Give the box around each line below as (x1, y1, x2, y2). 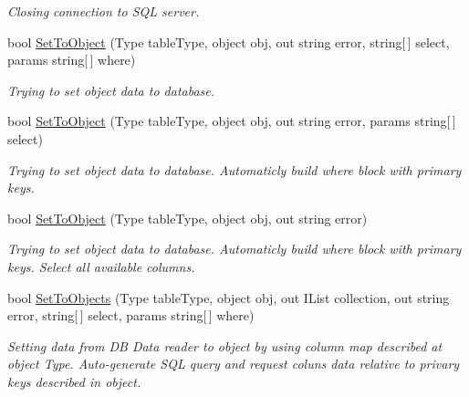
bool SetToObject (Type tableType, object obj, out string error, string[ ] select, (7, 32, 450, 51)
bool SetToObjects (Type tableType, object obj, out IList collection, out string (7, 287, 450, 307)
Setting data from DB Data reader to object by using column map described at (7, 336, 443, 355)
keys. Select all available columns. (7, 256, 195, 276)
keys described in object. (7, 371, 141, 391)
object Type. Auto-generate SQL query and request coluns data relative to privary (7, 354, 460, 373)
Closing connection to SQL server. (7, 2, 200, 20)
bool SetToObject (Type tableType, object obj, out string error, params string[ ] (7, 111, 456, 131)
